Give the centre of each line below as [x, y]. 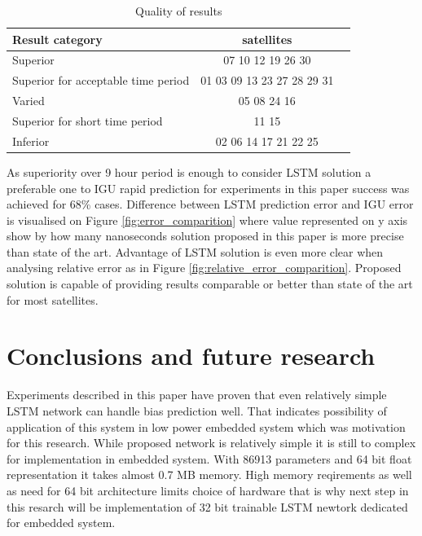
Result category [57, 39]
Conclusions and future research [191, 356]
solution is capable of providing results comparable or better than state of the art [210, 284]
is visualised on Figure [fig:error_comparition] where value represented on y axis [207, 220]
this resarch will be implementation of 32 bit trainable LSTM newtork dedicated [207, 506]
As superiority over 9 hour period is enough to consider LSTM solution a [189, 171]
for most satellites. [53, 299]
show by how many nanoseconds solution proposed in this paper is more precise [205, 236]
